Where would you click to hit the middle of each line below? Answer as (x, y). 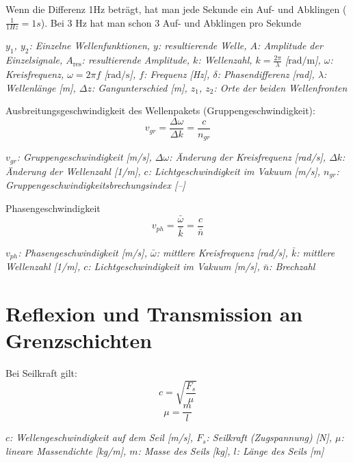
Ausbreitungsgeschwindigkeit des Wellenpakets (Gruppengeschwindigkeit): (160, 110)
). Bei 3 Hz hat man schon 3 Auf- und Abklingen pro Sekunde (171, 22)
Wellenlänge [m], (41, 87)
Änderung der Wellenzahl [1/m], (73, 171)
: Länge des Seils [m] (280, 450)
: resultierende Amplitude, (136, 60)
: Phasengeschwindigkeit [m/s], (82, 252)
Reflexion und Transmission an (154, 314)
